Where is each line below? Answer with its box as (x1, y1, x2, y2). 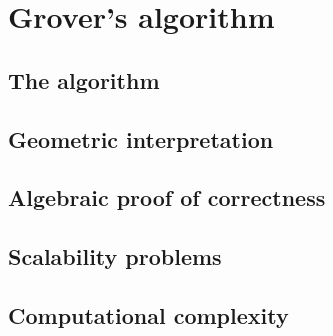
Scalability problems (8, 241, 222, 272)
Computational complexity (8, 299, 289, 330)
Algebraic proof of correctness (8, 182, 326, 213)
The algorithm (8, 64, 160, 95)
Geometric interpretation (8, 123, 274, 154)
